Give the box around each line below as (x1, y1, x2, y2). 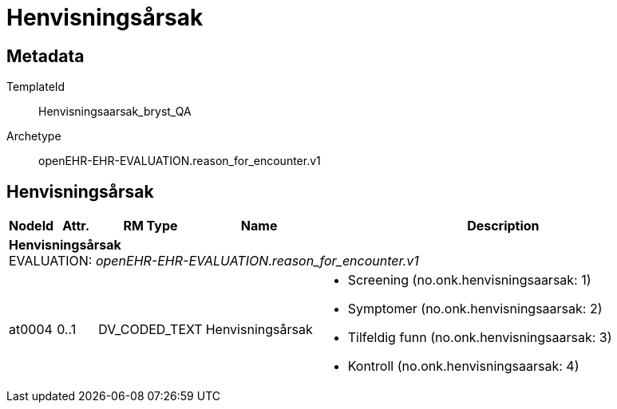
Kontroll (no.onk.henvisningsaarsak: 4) (347, 358, 579, 375)
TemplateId (6, 80, 65, 94)
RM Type (123, 218, 178, 234)
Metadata (6, 45, 85, 66)
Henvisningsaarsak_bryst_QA (38, 104, 192, 119)
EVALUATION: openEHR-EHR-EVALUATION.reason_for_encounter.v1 (9, 253, 419, 269)
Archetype (6, 129, 61, 144)
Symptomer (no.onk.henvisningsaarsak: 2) (347, 301, 603, 317)
